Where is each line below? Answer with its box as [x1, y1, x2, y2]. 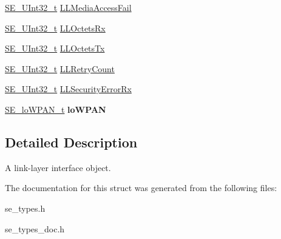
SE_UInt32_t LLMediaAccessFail [5, 1, 132, 13]
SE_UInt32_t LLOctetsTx [5, 42, 105, 55]
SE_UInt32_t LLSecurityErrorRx [5, 82, 132, 95]
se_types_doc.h [5, 222, 65, 235]
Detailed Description [5, 132, 138, 151]
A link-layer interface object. [5, 161, 111, 173]
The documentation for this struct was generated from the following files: [5, 181, 277, 194]
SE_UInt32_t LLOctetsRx [5, 21, 106, 34]
